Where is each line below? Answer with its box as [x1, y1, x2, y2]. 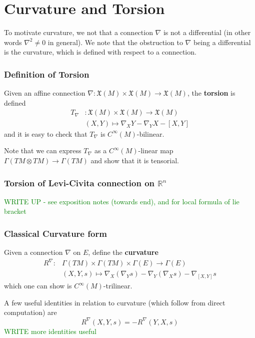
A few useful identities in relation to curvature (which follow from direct [4, 297, 225, 307]
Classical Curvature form [4, 227, 107, 239]
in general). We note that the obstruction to [47, 37, 183, 47]
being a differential [193, 37, 251, 47]
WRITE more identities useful [4, 325, 96, 336]
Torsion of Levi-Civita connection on [4, 176, 155, 189]
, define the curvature [88, 247, 158, 257]
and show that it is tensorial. [90, 155, 179, 166]
